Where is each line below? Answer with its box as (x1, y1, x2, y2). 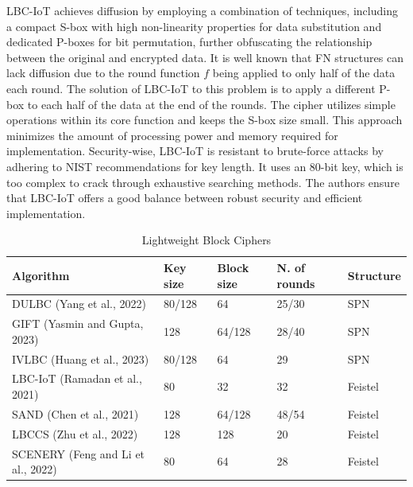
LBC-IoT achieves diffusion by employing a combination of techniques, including (6, 2, 398, 18)
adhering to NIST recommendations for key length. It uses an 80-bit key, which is (6, 158, 403, 174)
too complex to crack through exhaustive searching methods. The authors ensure (6, 173, 399, 190)
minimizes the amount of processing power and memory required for (6, 127, 338, 143)
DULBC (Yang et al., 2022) (12, 295, 146, 312)
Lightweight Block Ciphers (141, 232, 272, 248)
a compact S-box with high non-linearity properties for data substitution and (6, 18, 382, 34)
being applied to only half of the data (212, 64, 396, 81)
